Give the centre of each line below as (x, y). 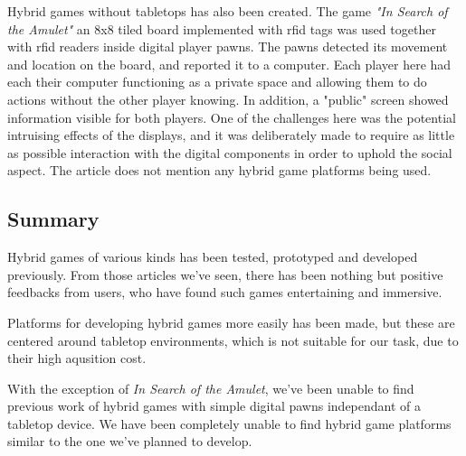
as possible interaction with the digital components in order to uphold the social (230, 152)
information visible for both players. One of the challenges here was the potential (232, 117)
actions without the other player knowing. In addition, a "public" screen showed (228, 99)
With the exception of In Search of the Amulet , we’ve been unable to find (211, 388)
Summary (53, 219)
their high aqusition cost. (77, 358)
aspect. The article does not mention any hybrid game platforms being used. (219, 170)
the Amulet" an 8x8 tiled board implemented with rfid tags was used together (222, 28)
